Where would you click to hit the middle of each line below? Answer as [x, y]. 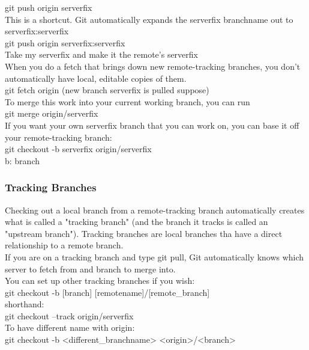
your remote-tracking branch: [58, 137]
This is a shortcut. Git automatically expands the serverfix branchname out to [149, 19]
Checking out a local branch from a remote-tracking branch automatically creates [155, 210]
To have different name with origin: [70, 327]
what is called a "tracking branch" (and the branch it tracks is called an [136, 222]
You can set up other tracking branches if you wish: [100, 281]
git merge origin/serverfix [52, 113]
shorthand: [25, 304]
